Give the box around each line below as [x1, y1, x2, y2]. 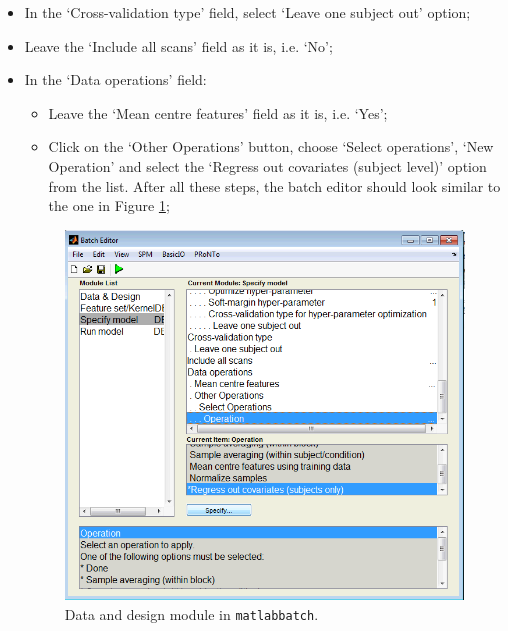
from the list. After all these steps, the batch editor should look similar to [48, 175, 501, 196]
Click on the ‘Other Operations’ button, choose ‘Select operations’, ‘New [48, 136, 494, 157]
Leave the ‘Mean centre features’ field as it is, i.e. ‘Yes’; [48, 102, 388, 123]
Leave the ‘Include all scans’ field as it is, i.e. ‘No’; [24, 35, 333, 56]
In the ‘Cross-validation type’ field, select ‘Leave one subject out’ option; [24, 2, 471, 22]
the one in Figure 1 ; [48, 195, 170, 216]
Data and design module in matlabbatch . [64, 603, 319, 624]
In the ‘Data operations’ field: [24, 69, 207, 90]
